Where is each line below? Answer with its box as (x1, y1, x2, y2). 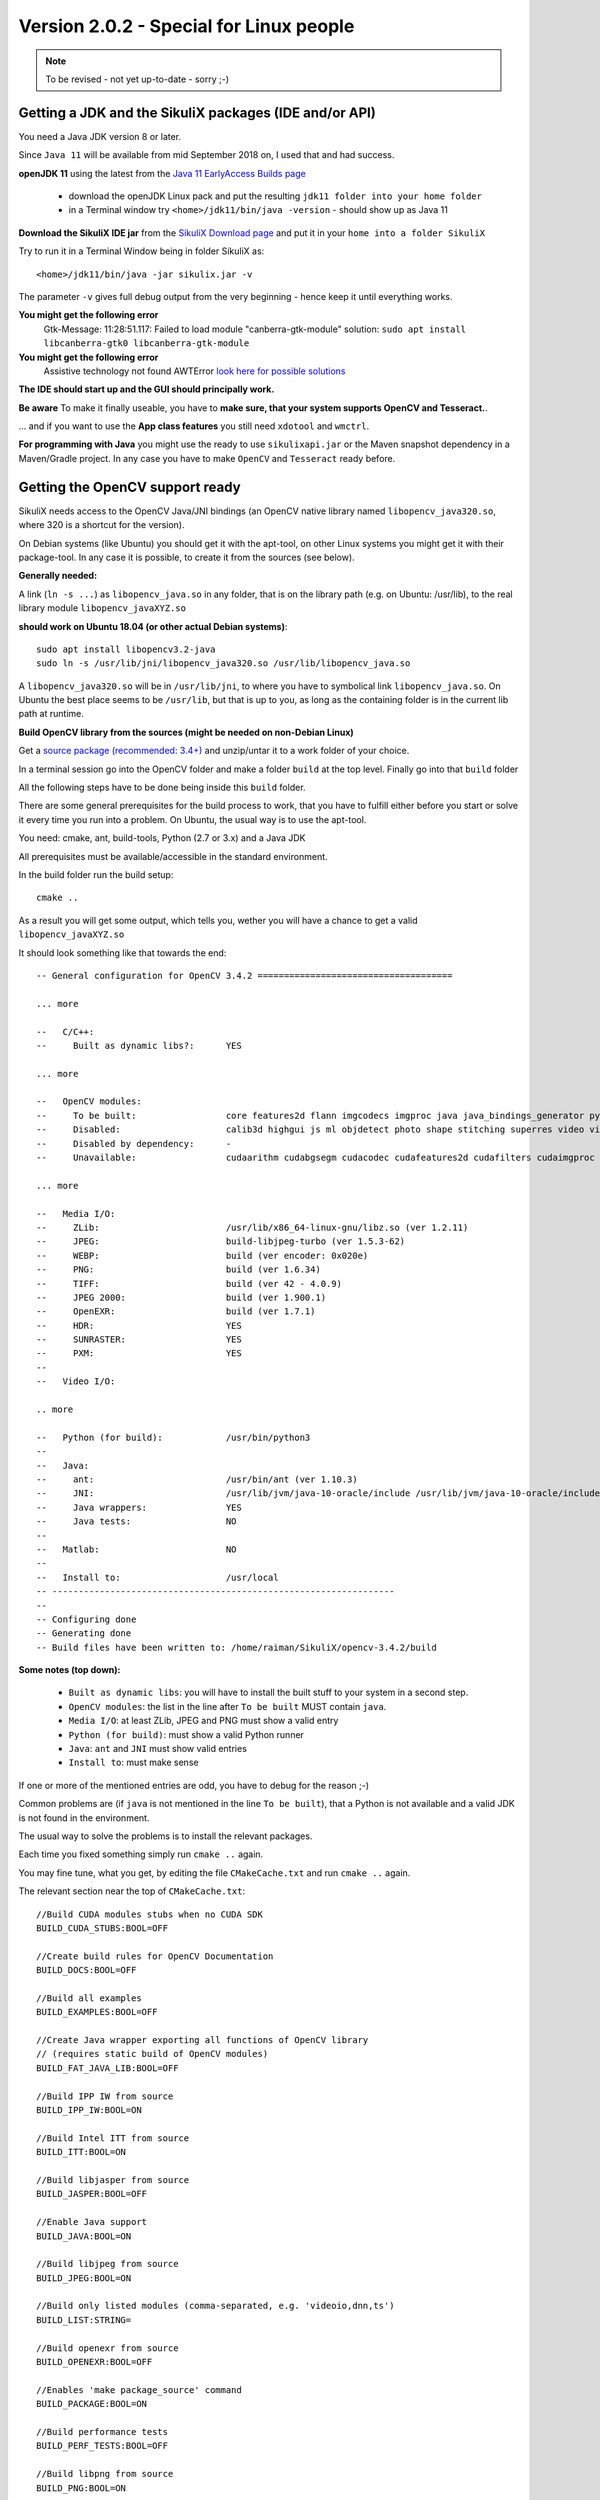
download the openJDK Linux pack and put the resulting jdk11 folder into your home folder (68, 190, 482, 202)
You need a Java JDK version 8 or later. (18, 130, 182, 142)
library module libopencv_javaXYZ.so (18, 602, 187, 614)
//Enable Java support (36, 2216, 148, 2228)
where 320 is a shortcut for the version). (18, 519, 185, 531)
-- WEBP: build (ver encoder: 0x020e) (36, 1250, 369, 1261)
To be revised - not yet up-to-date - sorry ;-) (45, 73, 230, 85)
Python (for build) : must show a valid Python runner (68, 1728, 305, 1740)
